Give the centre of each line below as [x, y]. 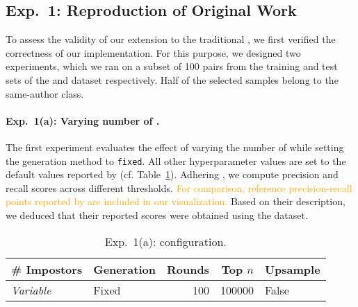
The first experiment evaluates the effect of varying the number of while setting [175, 147]
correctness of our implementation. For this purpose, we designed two [153, 52]
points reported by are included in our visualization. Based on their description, [176, 201]
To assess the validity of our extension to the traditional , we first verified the [171, 39]
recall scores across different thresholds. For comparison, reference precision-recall [179, 187]
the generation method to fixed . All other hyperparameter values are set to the [176, 160]
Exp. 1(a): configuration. [165, 241]
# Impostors [47, 269]
